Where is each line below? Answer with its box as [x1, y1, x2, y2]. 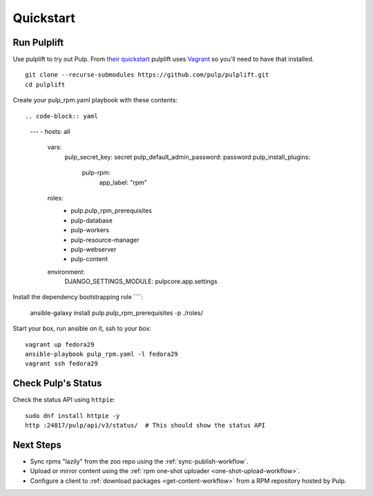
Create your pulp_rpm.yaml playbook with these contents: [12, 96, 178, 104]
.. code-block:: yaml [25, 112, 98, 120]
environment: [47, 267, 86, 276]
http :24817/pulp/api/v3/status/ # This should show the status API [25, 421, 266, 430]
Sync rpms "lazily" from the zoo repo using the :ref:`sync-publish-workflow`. [30, 457, 249, 466]
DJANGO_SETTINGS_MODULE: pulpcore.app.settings [64, 277, 218, 286]
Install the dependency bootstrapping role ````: [12, 293, 144, 301]
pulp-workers [70, 226, 110, 234]
